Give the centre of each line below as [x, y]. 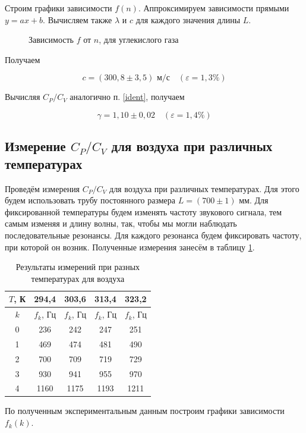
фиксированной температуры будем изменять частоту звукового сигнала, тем [143, 211]
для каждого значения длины [188, 19]
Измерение [35, 146]
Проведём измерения [42, 188]
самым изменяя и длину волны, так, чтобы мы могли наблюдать [121, 223]
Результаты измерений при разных [78, 267]
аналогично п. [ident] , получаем [127, 97]
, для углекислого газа [139, 40]
